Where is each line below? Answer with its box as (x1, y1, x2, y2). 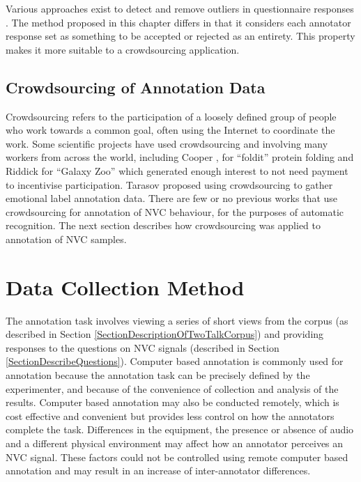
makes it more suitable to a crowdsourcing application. (6, 42, 240, 56)
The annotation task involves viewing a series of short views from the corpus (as (6, 313, 348, 327)
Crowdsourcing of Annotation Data (6, 76, 266, 98)
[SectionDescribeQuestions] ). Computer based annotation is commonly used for (6, 354, 344, 368)
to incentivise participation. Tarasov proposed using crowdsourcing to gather (6, 177, 333, 192)
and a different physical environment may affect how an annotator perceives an (6, 435, 344, 450)
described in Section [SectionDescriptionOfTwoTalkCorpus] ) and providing (6, 327, 324, 341)
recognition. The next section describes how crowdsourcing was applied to (6, 218, 321, 233)
